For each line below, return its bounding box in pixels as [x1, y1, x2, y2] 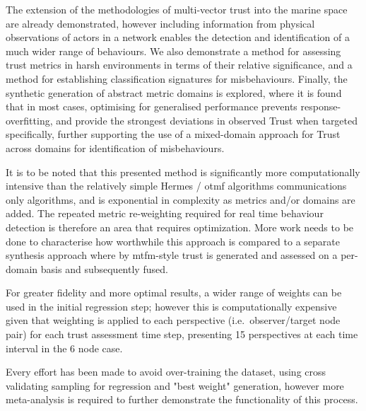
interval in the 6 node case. [6, 340, 123, 355]
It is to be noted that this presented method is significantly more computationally [6, 164, 360, 179]
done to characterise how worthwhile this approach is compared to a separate [6, 233, 341, 248]
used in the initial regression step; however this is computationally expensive [6, 299, 337, 313]
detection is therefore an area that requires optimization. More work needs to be [6, 219, 354, 234]
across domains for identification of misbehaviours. [6, 140, 225, 155]
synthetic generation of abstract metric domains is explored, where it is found [6, 85, 342, 100]
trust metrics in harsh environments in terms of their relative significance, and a [6, 57, 353, 72]
